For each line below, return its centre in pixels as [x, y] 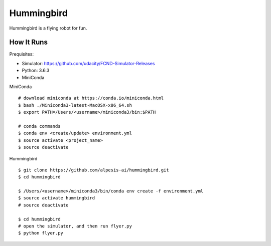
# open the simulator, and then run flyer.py [75, 226]
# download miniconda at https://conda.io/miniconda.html [91, 98]
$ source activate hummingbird [57, 198]
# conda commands [39, 126]
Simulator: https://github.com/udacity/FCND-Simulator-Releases [88, 63]
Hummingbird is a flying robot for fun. [48, 28]
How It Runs [28, 42]
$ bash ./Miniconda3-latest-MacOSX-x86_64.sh [75, 105]
